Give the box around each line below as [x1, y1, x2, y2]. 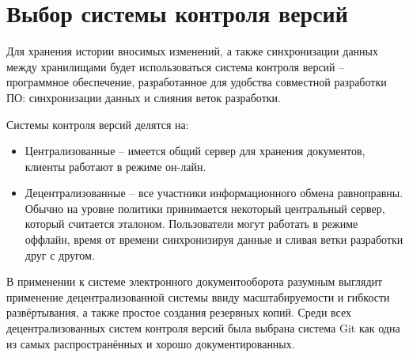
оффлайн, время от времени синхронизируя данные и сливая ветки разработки [25, 231, 403, 248]
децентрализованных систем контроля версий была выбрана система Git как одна [6, 320, 400, 336]
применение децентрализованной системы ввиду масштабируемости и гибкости [6, 288, 390, 305]
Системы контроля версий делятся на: [6, 116, 189, 132]
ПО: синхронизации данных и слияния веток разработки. [6, 89, 281, 105]
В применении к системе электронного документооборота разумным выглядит [6, 273, 383, 290]
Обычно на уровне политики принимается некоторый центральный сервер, [25, 199, 385, 216]
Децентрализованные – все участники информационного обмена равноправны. [25, 184, 403, 201]
